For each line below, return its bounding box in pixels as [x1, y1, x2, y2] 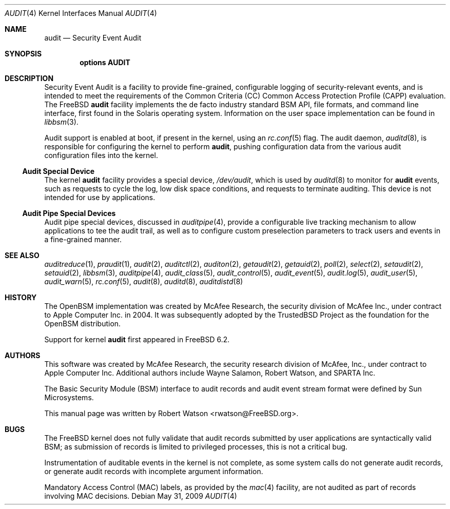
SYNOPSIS [5, 49, 42, 58]
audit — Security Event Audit [44, 33, 142, 42]
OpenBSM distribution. [44, 319, 121, 328]
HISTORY [5, 293, 37, 302]
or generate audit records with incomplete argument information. [44, 467, 263, 476]
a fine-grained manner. [44, 235, 122, 244]
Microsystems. [44, 393, 94, 402]
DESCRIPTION [5, 74, 54, 83]
